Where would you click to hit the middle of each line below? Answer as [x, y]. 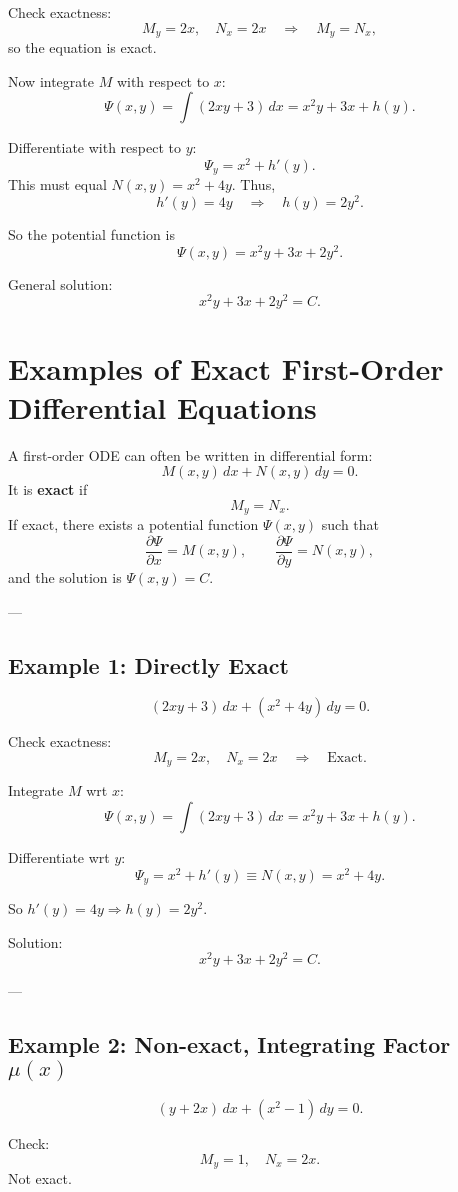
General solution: [60, 283]
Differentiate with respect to [94, 147]
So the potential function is [91, 234]
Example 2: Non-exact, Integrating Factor [229, 1044]
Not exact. [40, 1178]
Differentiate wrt [59, 857]
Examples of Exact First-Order [226, 367]
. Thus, [253, 184]
